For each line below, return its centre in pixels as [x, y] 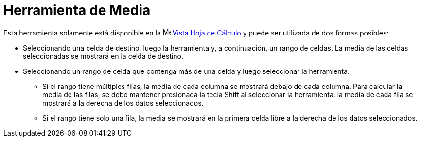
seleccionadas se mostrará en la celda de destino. [103, 56]
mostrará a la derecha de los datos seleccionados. [123, 103]
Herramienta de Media [77, 10]
